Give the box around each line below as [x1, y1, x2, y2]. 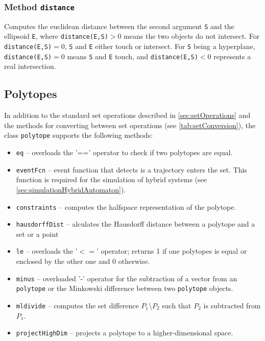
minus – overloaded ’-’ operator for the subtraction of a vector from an [16, 273, 237, 283]
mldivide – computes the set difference [16, 300, 139, 311]
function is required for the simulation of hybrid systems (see [16, 174, 207, 185]
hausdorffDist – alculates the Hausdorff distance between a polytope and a [16, 218, 255, 229]
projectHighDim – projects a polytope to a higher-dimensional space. [16, 327, 233, 338]
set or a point [16, 228, 59, 239]
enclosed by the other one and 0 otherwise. [16, 256, 150, 266]
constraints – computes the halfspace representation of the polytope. [16, 201, 236, 212]
